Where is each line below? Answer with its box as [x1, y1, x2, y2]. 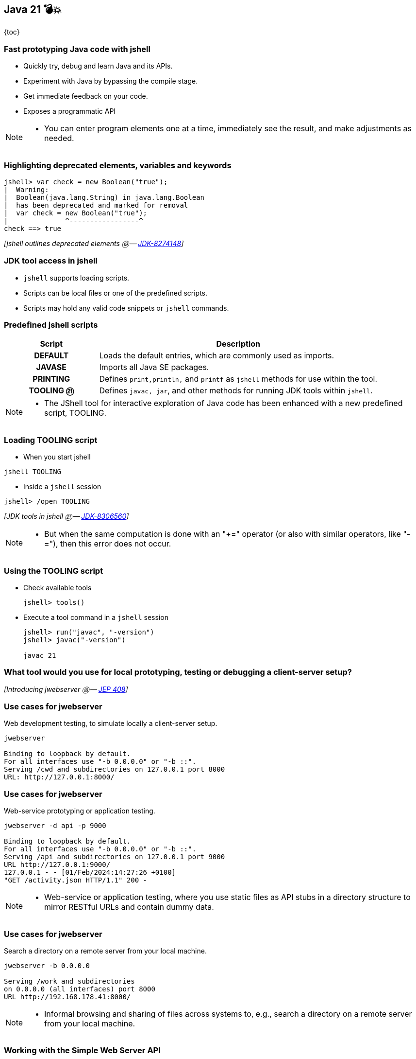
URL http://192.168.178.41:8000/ [4, 992, 131, 1001]
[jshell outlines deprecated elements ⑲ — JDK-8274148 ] [4, 239, 184, 247]
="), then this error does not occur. [44, 539, 171, 549]
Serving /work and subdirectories [4, 977, 135, 985]
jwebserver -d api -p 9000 [4, 822, 106, 830]
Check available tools [23, 583, 92, 592]
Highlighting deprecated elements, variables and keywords [4, 160, 232, 170]
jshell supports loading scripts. [23, 273, 130, 282]
